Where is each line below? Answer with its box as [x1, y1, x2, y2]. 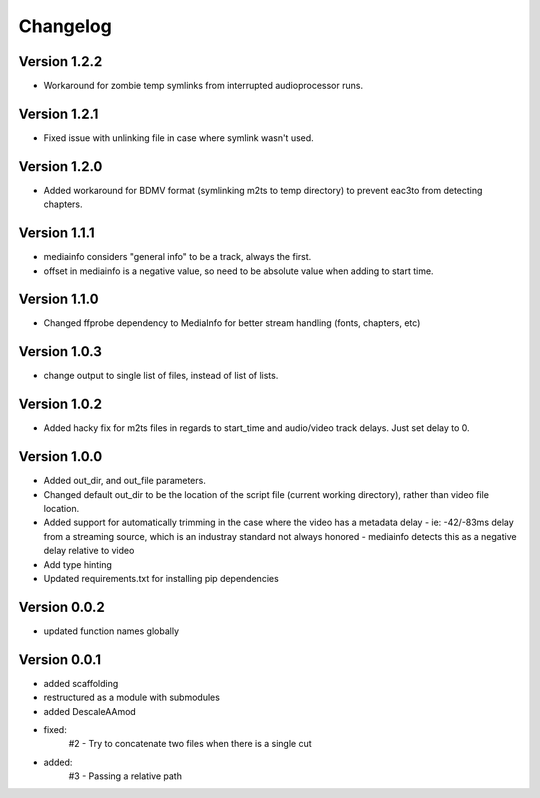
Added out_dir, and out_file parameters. [43, 475, 207, 487]
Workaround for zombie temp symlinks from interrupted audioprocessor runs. [43, 80, 364, 92]
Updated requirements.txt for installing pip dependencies [43, 572, 279, 584]
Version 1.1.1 [18, 225, 95, 242]
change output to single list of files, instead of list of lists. [43, 370, 279, 382]
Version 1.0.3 [18, 343, 102, 360]
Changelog [18, 15, 112, 37]
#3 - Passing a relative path [68, 770, 182, 782]
